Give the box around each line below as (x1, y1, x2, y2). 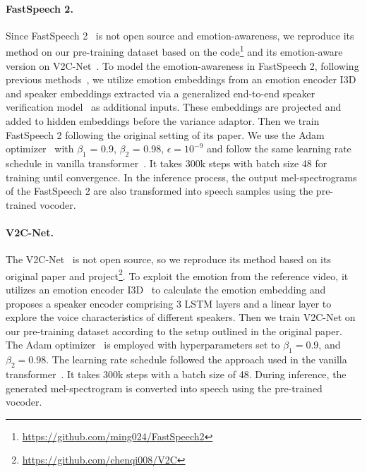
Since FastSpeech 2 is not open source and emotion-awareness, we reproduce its (6, 28, 354, 42)
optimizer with (6, 141, 74, 156)
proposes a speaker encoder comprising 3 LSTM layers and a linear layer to (6, 296, 332, 310)
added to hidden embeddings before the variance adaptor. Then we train (6, 114, 320, 128)
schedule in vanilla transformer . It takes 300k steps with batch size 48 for (6, 156, 327, 170)
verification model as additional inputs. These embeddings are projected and (6, 99, 342, 114)
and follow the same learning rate (207, 141, 351, 156)
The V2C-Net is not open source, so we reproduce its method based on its (6, 252, 331, 267)
